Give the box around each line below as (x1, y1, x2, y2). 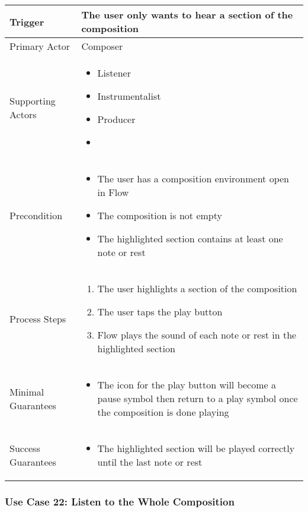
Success (9, 441, 40, 455)
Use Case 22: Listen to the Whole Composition (5, 494, 235, 508)
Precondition (9, 208, 63, 222)
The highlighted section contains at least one (97, 232, 283, 245)
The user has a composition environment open (97, 172, 290, 185)
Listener (97, 66, 131, 80)
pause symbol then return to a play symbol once (97, 391, 298, 405)
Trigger (9, 14, 44, 29)
